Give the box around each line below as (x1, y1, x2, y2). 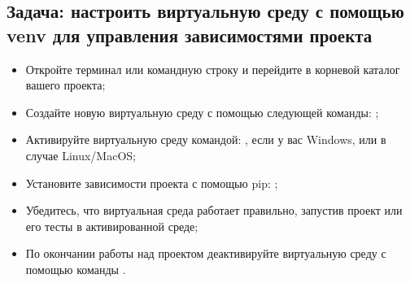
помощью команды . (25, 260, 126, 277)
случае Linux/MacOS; (25, 146, 136, 163)
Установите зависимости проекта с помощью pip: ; (25, 174, 278, 191)
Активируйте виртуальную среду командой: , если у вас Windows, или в (25, 131, 386, 148)
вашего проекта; (25, 76, 106, 94)
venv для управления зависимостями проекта (7, 22, 373, 47)
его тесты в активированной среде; (25, 217, 198, 234)
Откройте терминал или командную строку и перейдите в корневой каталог (25, 60, 400, 77)
